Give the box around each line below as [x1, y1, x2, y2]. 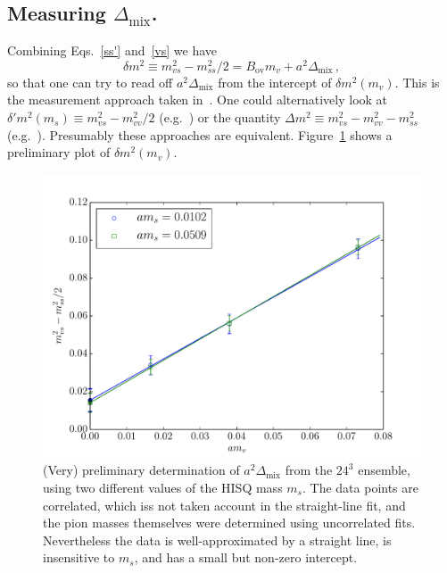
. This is [394, 72, 440, 91]
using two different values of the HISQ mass [43, 478, 283, 497]
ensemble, [358, 461, 410, 479]
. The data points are [302, 478, 419, 497]
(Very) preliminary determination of [43, 461, 240, 479]
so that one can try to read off [7, 72, 173, 91]
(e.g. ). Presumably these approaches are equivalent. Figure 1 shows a [7, 125, 393, 144]
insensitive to [43, 548, 115, 567]
